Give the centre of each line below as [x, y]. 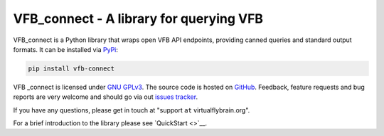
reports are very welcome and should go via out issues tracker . [106, 97]
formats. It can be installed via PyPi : [66, 49]
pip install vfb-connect [71, 68]
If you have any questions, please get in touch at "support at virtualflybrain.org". [132, 110]
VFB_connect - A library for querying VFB [138, 19]
